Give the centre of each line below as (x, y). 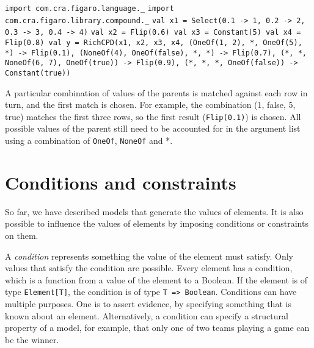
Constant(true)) (38, 73)
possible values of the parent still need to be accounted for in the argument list (153, 128)
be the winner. (32, 339)
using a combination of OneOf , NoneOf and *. (89, 140)
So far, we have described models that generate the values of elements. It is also (154, 211)
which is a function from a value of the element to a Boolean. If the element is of (156, 279)
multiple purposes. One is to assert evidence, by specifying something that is (148, 304)
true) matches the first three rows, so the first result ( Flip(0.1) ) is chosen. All (153, 116)
